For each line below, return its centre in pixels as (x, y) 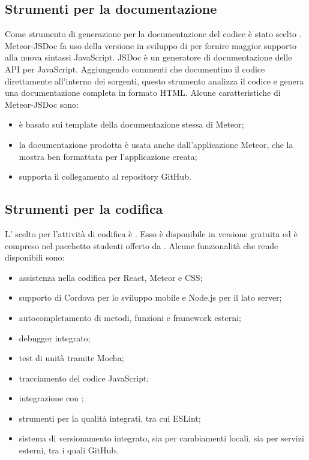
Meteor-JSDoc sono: (42, 104)
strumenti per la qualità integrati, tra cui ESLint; (110, 418)
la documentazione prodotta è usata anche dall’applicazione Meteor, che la (156, 144)
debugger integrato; (55, 338)
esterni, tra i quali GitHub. (68, 450)
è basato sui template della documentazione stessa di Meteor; (131, 124)
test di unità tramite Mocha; (71, 358)
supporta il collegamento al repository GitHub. (105, 176)
